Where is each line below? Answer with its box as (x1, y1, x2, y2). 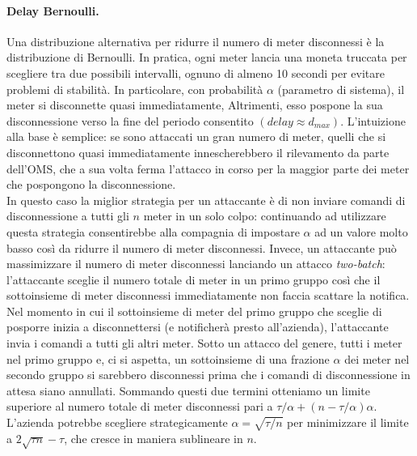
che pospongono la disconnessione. (6, 176, 176, 193)
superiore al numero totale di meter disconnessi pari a (6, 398, 273, 415)
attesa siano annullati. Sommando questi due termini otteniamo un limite (6, 381, 370, 398)
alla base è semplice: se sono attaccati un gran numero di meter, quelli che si (6, 128, 386, 145)
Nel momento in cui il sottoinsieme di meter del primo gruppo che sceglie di (6, 302, 382, 319)
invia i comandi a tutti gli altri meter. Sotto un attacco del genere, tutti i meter (6, 335, 402, 352)
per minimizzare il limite (287, 414, 409, 431)
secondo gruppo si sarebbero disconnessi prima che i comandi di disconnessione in (6, 366, 411, 383)
